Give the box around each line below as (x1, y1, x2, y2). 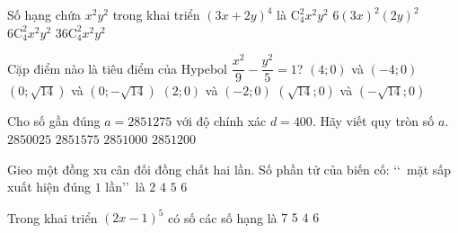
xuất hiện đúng (7, 177, 91, 196)
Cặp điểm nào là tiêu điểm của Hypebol (7, 58, 227, 77)
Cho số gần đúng (7, 112, 101, 130)
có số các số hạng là (168, 208, 277, 227)
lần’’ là (105, 177, 145, 196)
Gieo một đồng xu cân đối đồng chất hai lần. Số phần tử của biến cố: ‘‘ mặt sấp (7, 159, 452, 178)
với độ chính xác (175, 112, 267, 130)
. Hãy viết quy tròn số (312, 112, 435, 130)
